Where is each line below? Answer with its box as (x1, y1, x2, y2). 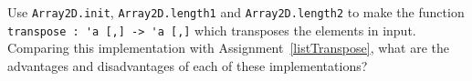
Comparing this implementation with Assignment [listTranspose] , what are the (7, 38, 449, 57)
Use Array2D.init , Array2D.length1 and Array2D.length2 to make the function (7, 3, 465, 21)
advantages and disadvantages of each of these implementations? (7, 56, 368, 75)
